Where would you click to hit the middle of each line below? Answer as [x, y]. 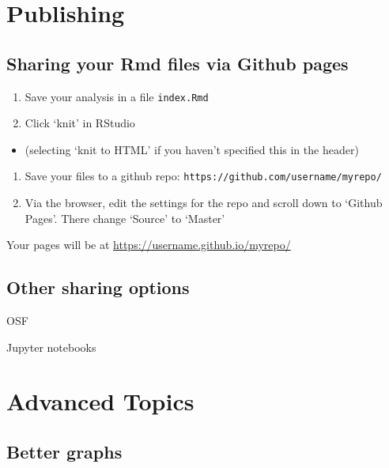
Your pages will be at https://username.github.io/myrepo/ [149, 245]
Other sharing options [98, 287]
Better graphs [64, 452]
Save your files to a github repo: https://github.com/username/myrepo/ [203, 176]
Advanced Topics [100, 401]
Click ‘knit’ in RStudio [80, 123]
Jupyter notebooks [51, 347]
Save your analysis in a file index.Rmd [117, 96]
